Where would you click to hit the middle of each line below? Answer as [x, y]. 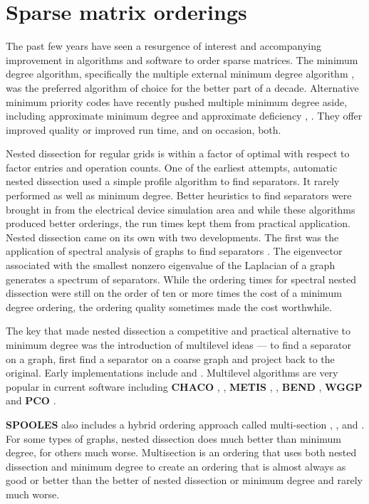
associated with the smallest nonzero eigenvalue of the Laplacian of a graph [171, 265]
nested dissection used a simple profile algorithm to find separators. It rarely [173, 181]
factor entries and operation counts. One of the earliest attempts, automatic [172, 167]
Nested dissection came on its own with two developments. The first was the [172, 237]
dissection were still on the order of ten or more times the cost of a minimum [174, 293]
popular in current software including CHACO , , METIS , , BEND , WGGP [184, 386]
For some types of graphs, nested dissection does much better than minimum [173, 438]
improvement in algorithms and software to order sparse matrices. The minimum [182, 59]
